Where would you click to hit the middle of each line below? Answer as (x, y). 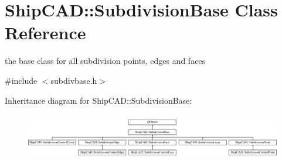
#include (21, 80)
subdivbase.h (74, 80)
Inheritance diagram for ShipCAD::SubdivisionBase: (98, 100)
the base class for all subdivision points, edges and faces (105, 61)
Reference (45, 33)
